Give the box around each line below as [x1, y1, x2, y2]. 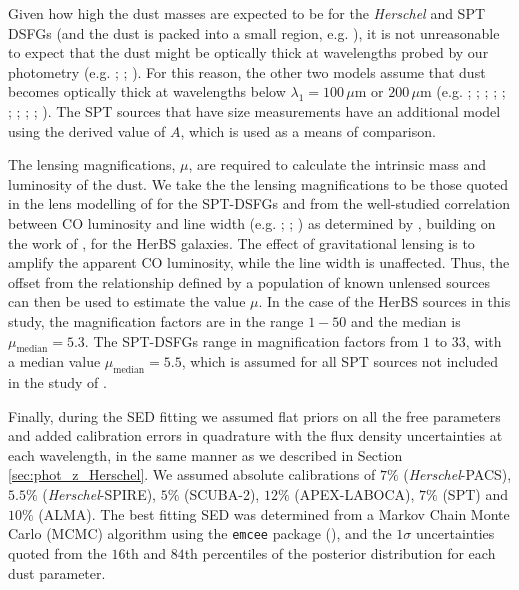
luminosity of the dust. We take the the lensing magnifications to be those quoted [8, 173, 509, 194]
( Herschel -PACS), [403, 464, 512, 485]
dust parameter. [8, 562, 106, 583]
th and [125, 542, 166, 563]
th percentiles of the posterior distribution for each [184, 542, 496, 563]
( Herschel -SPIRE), [42, 484, 157, 505]
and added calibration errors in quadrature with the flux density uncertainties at [8, 425, 503, 446]
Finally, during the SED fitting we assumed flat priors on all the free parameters [8, 405, 501, 426]
